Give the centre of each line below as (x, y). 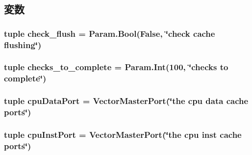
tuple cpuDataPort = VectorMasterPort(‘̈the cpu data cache (126, 101)
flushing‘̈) (23, 44)
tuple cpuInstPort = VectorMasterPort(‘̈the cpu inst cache (123, 134)
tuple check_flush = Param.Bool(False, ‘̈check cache (110, 33)
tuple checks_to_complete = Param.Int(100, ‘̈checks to (116, 67)
